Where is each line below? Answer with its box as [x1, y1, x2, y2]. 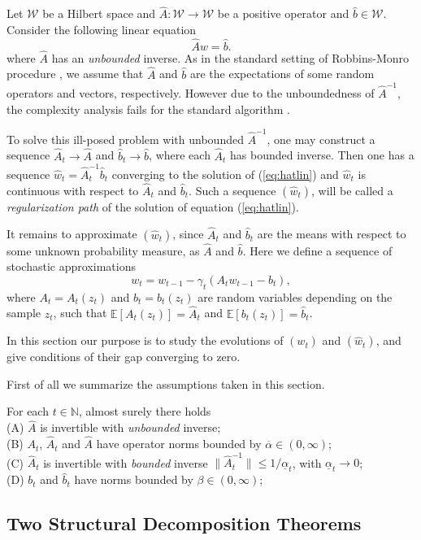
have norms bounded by [74, 471, 193, 488]
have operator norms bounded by [96, 435, 262, 452]
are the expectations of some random [189, 65, 375, 82]
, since [172, 225, 204, 242]
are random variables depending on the [197, 288, 393, 305]
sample [7, 304, 41, 321]
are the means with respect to [257, 225, 406, 242]
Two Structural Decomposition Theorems [7, 511, 362, 536]
